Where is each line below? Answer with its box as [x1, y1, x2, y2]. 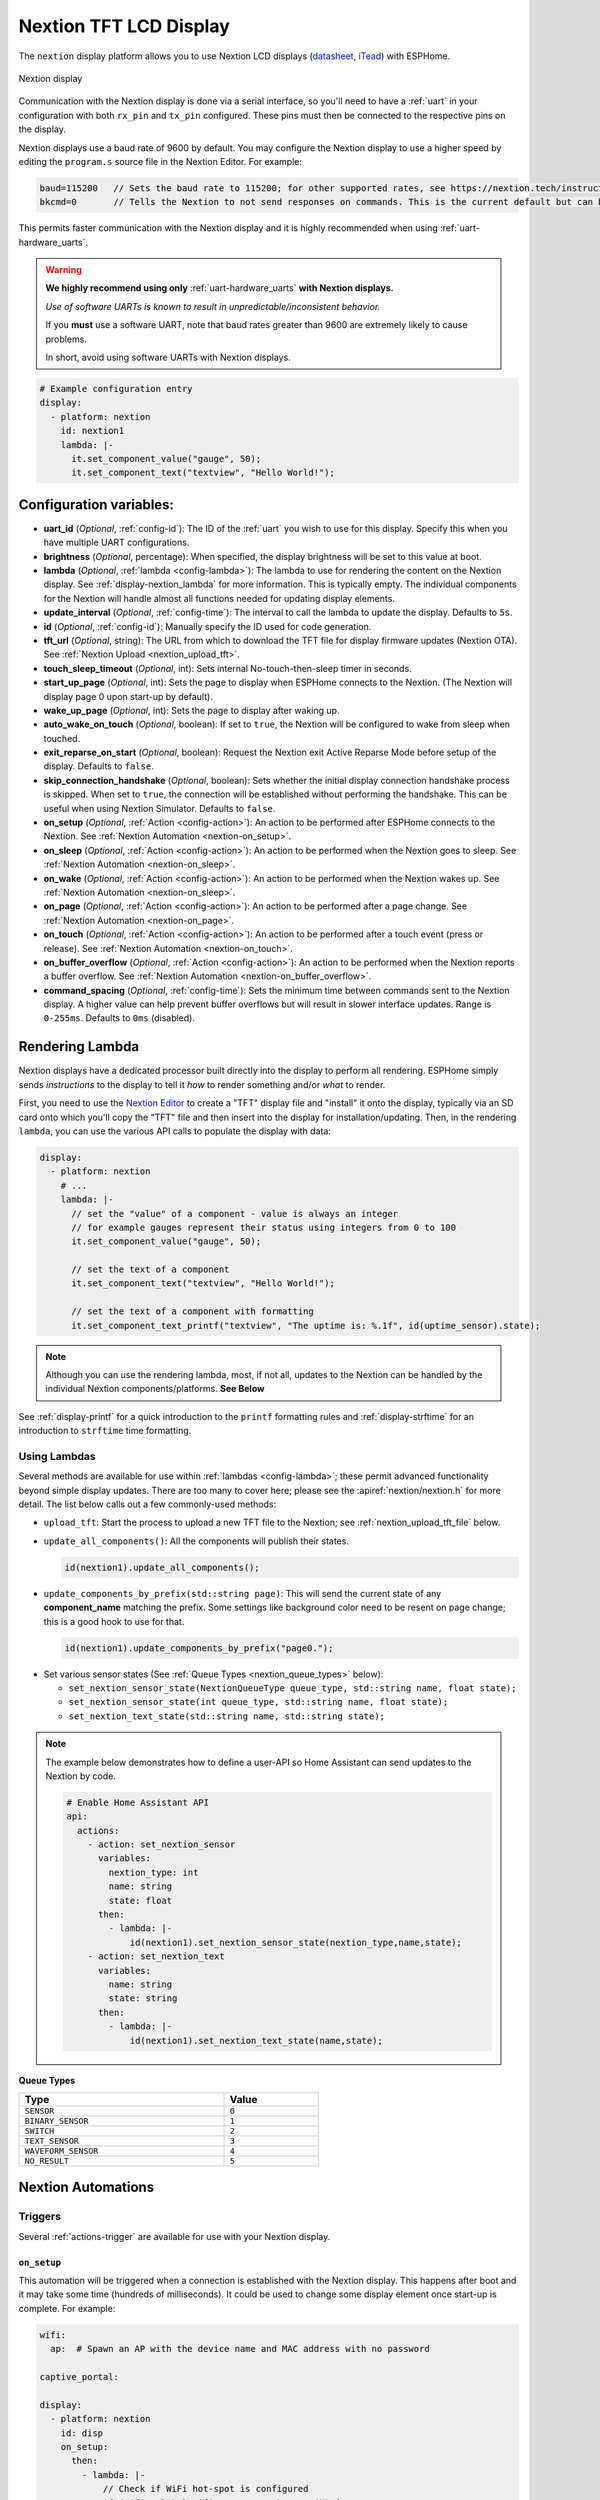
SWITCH [24, 2125, 55, 2136]
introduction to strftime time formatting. [18, 1425, 192, 1437]
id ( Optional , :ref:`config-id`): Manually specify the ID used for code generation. [43, 620, 372, 632]
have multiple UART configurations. [43, 536, 190, 549]
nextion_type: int [108, 1866, 199, 1878]
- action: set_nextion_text [87, 1951, 225, 1962]
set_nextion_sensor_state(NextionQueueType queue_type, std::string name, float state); [68, 1682, 517, 1694]
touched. [43, 732, 81, 744]
